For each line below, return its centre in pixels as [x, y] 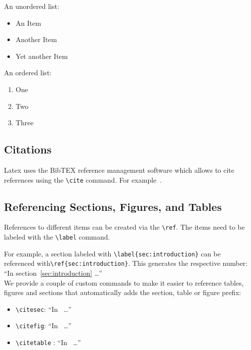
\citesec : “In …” [43, 309]
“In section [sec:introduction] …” [53, 273]
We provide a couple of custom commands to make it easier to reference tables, [124, 282]
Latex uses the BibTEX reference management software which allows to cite [119, 170]
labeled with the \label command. [57, 237]
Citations [28, 149]
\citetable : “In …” [48, 342]
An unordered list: [32, 6]
